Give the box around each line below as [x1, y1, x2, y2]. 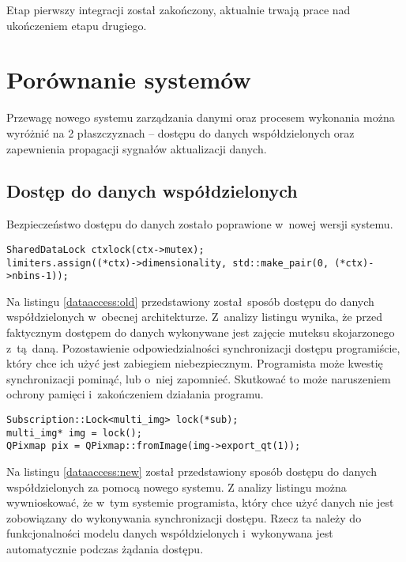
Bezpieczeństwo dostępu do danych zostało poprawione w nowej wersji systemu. [6, 216, 393, 232]
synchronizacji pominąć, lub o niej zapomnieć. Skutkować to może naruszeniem [6, 370, 391, 387]
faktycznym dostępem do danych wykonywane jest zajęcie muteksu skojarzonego [6, 324, 395, 341]
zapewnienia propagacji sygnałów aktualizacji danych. [6, 140, 267, 157]
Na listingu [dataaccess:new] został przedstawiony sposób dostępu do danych [6, 462, 377, 479]
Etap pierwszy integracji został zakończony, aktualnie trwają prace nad [6, 2, 351, 17]
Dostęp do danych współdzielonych [6, 179, 298, 203]
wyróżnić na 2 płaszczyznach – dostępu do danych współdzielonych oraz [6, 124, 355, 141]
